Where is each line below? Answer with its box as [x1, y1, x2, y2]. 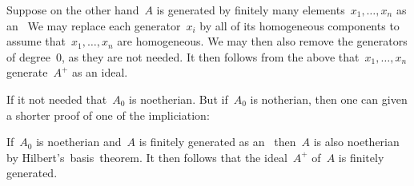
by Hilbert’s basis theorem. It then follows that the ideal [6, 148, 287, 165]
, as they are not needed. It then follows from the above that [61, 48, 360, 65]
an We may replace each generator [6, 17, 181, 34]
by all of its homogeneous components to [199, 17, 400, 34]
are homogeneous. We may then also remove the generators [117, 33, 408, 49]
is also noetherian [313, 133, 400, 150]
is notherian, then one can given [250, 90, 408, 107]
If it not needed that [6, 90, 107, 107]
